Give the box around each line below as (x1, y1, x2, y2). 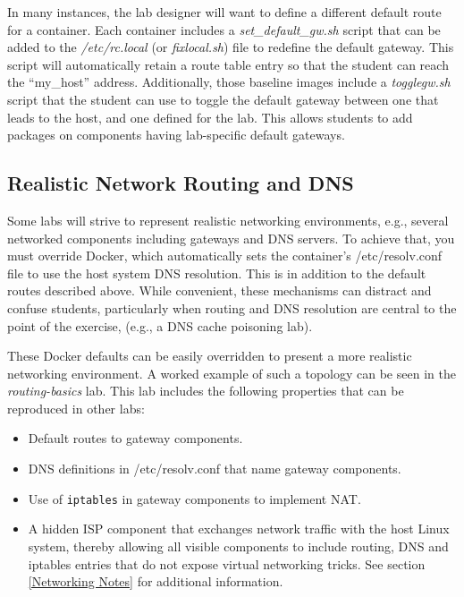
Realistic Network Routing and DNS (7, 169, 354, 197)
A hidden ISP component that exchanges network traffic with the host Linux (28, 519, 450, 538)
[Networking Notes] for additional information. (28, 572, 283, 591)
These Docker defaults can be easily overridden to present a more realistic (7, 346, 412, 365)
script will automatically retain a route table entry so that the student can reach (7, 55, 449, 73)
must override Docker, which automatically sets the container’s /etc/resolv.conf (7, 246, 443, 265)
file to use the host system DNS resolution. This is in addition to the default (7, 263, 426, 282)
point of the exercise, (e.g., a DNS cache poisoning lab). (7, 316, 313, 335)
